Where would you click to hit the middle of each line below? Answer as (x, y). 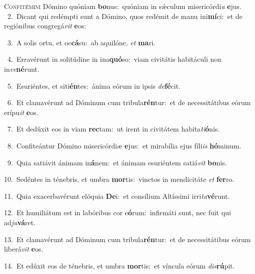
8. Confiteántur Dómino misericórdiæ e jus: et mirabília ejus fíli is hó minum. (124, 145)
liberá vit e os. (24, 249)
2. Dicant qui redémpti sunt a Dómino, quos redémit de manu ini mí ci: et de (125, 16)
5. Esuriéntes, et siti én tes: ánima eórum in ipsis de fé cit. (94, 85)
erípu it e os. (21, 112)
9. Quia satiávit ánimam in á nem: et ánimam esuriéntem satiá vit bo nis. (117, 162)
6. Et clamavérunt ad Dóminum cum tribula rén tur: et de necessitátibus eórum (129, 102)
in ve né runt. (22, 68)
